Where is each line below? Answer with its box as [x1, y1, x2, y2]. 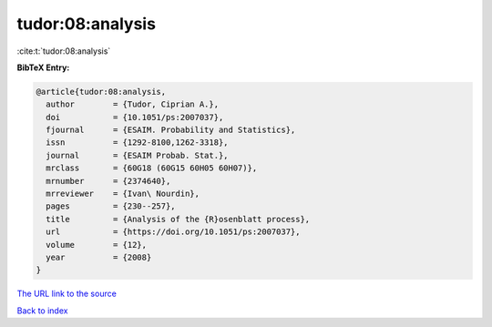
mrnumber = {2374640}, [46, 176, 171, 186]
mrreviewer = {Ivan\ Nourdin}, [46, 189, 200, 199]
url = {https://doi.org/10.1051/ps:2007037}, [46, 227, 301, 237]
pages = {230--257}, [46, 201, 177, 211]
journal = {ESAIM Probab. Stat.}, [46, 150, 229, 160]
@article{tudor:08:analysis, [36, 87, 167, 97]
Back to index [16, 305, 68, 316]
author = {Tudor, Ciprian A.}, [46, 99, 219, 109]
